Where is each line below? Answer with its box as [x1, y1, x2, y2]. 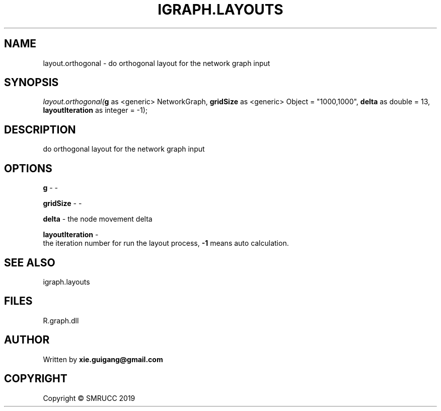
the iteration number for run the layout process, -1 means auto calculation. [43, 239, 289, 248]
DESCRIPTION [4, 123, 76, 136]
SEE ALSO [4, 256, 55, 269]
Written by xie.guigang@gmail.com [43, 355, 163, 364]
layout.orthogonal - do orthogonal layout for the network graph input [43, 58, 270, 67]
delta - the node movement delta [43, 215, 153, 224]
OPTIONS [4, 162, 52, 175]
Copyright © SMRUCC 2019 [43, 393, 135, 402]
